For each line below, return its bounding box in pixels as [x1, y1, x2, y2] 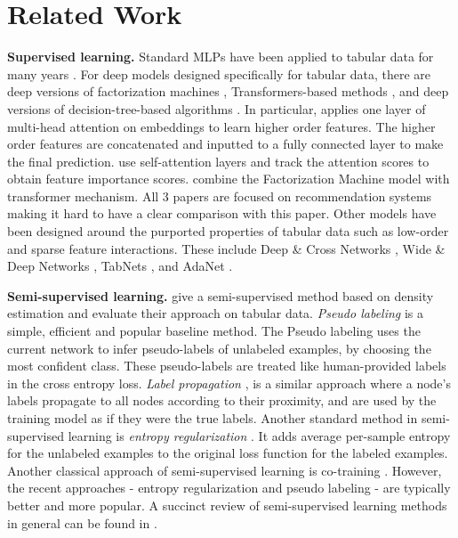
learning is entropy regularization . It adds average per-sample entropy [68, 426, 451, 444]
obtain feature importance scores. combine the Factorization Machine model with [7, 169, 450, 188]
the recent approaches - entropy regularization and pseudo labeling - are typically [7, 478, 451, 497]
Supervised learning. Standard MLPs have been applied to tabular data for [7, 47, 434, 66]
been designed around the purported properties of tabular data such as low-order [7, 222, 449, 240]
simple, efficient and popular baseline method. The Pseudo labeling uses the [7, 322, 421, 340]
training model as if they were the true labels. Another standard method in [7, 409, 418, 427]
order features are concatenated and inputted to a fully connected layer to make [7, 134, 444, 153]
